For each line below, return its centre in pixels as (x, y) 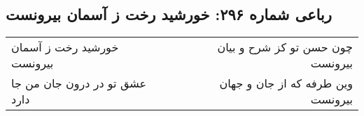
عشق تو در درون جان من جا (79, 83)
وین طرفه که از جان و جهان (286, 83)
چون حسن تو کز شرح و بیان (285, 47)
